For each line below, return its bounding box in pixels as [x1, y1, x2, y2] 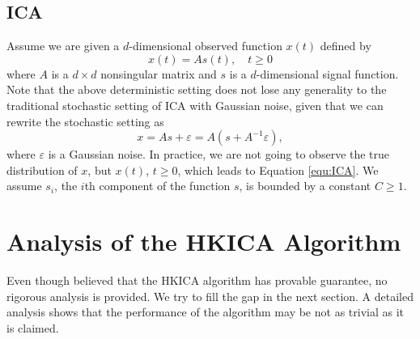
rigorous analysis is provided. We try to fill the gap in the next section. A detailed [6, 287, 414, 304]
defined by [320, 37, 371, 54]
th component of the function [84, 177, 231, 194]
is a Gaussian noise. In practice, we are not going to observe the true [48, 146, 390, 163]
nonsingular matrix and [100, 65, 217, 82]
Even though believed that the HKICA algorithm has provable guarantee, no [6, 272, 388, 289]
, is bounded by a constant [239, 177, 371, 194]
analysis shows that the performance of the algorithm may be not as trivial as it [6, 303, 404, 320]
